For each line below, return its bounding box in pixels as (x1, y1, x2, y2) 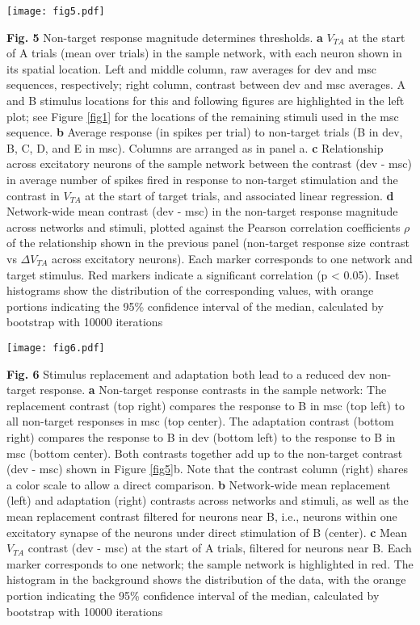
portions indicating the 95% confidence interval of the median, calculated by (6, 297, 384, 314)
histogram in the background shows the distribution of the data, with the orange (6, 571, 406, 588)
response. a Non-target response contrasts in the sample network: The (40, 381, 387, 398)
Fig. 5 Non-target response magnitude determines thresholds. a (6, 28, 323, 45)
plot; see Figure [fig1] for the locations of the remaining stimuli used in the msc (6, 107, 399, 124)
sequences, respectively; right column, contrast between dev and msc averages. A (6, 76, 406, 93)
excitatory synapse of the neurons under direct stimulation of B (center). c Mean (6, 523, 407, 540)
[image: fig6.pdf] (6, 342, 105, 354)
